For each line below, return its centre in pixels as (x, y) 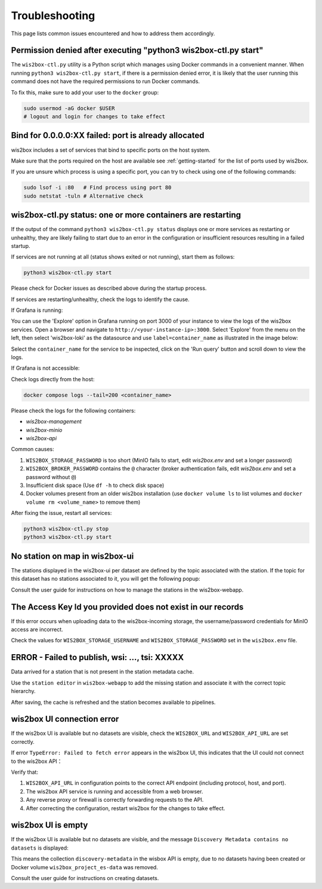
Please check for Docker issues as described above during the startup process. (109, 288)
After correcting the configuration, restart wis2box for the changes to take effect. (126, 808)
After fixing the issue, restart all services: (61, 513)
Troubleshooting (53, 16)
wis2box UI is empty (49, 825)
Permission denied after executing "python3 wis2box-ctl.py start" (137, 50)
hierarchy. (23, 691)
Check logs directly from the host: (53, 379)
